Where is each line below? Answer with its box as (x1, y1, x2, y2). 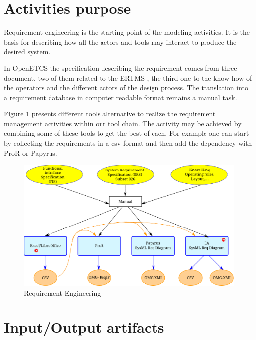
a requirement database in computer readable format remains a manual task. (4, 92, 237, 102)
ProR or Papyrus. (4, 147, 57, 158)
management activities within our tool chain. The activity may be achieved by (4, 118, 242, 128)
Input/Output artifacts (4, 317, 164, 337)
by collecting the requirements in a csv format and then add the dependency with (4, 138, 252, 148)
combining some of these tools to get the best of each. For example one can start (4, 128, 249, 138)
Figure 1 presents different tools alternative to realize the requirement (4, 109, 216, 119)
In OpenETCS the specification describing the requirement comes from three (4, 62, 237, 73)
